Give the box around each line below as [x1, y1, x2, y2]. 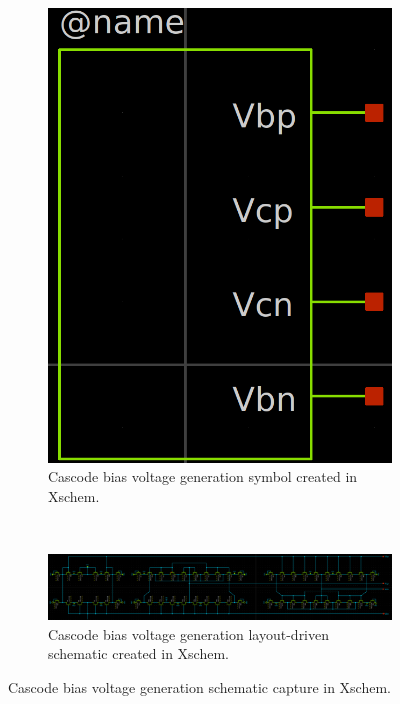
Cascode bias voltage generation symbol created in [48, 466, 358, 487]
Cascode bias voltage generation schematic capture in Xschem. [8, 677, 391, 698]
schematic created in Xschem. [48, 643, 229, 664]
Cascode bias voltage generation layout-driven [48, 623, 330, 644]
